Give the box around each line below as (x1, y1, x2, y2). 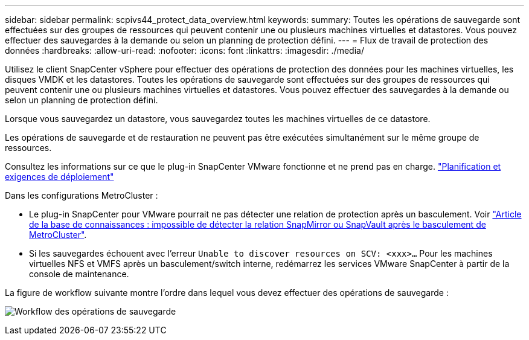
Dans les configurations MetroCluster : (5, 190, 158, 200)
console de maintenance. (29, 269, 129, 279)
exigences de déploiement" (5, 172, 114, 182)
